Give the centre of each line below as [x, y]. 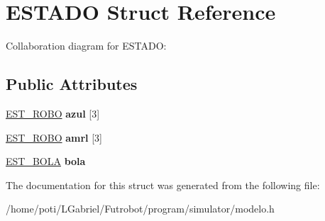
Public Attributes [72, 84]
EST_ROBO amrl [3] [54, 137]
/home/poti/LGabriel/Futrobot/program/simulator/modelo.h [140, 209]
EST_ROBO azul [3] [53, 113]
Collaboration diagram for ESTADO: [86, 46]
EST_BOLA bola [46, 161]
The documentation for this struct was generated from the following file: [163, 185]
